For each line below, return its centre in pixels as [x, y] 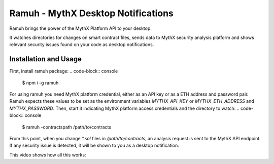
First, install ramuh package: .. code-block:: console [64, 71]
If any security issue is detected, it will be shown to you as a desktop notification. [94, 146]
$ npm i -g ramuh [40, 83]
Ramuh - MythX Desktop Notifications [91, 13]
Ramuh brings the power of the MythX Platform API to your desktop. [81, 28]
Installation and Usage [46, 59]
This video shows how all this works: [48, 155]
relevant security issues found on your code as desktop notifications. [82, 45]
